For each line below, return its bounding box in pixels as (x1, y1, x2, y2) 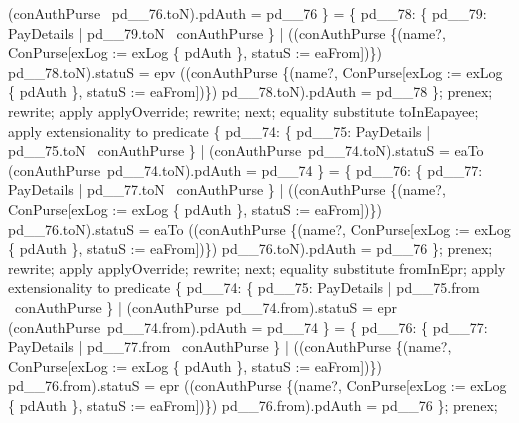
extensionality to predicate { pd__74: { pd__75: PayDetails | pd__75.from (8, 277, 480, 298)
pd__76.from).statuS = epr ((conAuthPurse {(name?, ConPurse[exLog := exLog (8, 375, 507, 396)
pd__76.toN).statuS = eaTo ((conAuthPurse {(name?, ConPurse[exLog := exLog (8, 218, 511, 239)
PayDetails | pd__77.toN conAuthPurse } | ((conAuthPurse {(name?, (8, 179, 446, 200)
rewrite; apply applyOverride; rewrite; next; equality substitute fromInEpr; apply (8, 257, 506, 278)
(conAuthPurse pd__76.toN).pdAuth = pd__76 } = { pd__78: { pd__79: (8, 3, 487, 23)
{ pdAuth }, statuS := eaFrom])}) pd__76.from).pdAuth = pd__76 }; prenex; (8, 394, 498, 415)
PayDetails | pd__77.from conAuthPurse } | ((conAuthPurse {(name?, (8, 336, 452, 357)
